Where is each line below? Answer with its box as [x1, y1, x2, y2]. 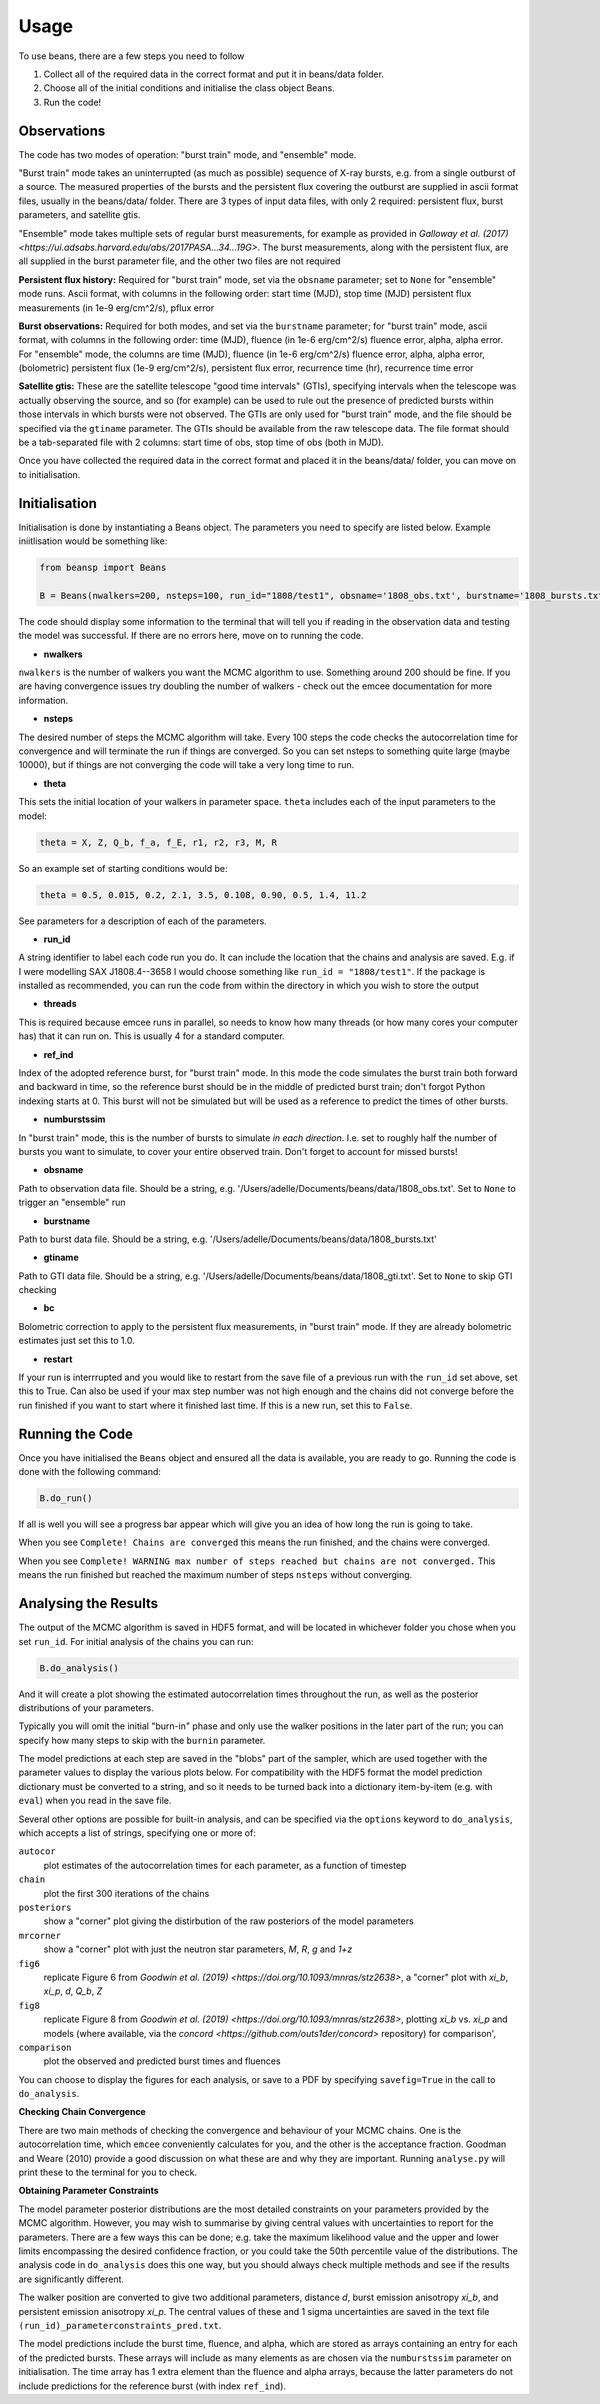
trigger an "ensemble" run [18, 1196, 126, 1209]
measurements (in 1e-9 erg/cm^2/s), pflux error [18, 301, 215, 314]
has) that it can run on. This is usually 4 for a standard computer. [18, 1030, 285, 1042]
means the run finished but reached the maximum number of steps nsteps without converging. [18, 1569, 413, 1581]
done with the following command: [18, 1466, 162, 1478]
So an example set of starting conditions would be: [18, 862, 228, 874]
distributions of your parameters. [18, 1701, 154, 1714]
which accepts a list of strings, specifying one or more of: [18, 1827, 257, 1839]
